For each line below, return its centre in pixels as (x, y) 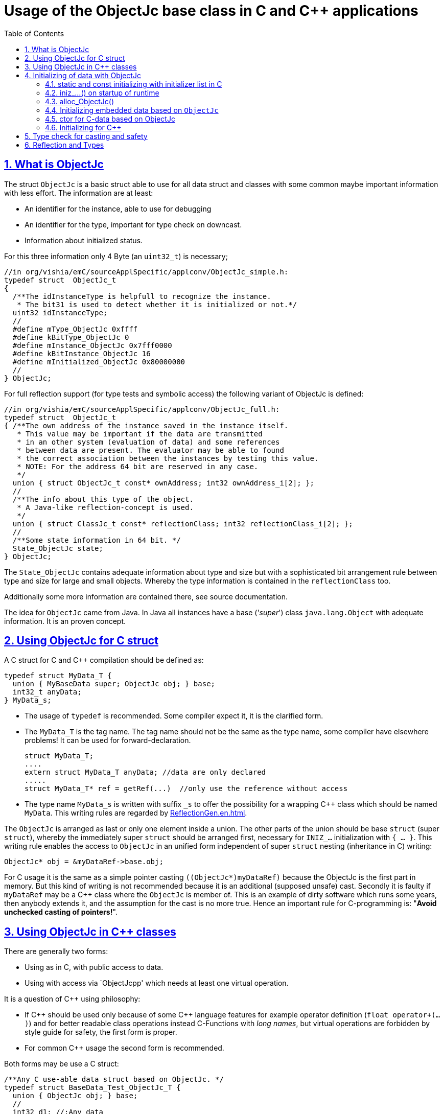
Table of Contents (34, 33)
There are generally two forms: (56, 951)
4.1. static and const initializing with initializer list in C (134, 84)
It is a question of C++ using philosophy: (72, 999)
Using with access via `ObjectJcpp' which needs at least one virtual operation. (157, 983)
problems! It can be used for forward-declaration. (108, 740)
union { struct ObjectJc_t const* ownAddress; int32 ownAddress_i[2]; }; (163, 483)
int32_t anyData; (47, 692)
